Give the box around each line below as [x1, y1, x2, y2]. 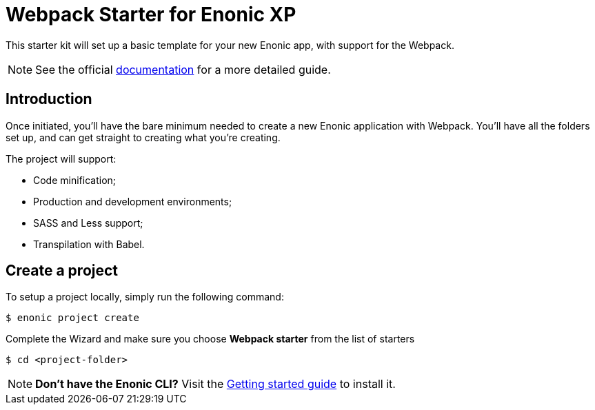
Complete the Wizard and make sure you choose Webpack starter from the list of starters [6, 333, 415, 345]
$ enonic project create [6, 312, 139, 324]
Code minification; [33, 174, 117, 186]
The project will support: [6, 152, 117, 165]
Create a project [6, 262, 119, 280]
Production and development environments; [33, 195, 232, 207]
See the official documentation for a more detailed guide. [35, 62, 331, 76]
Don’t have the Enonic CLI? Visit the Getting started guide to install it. [35, 377, 396, 391]
